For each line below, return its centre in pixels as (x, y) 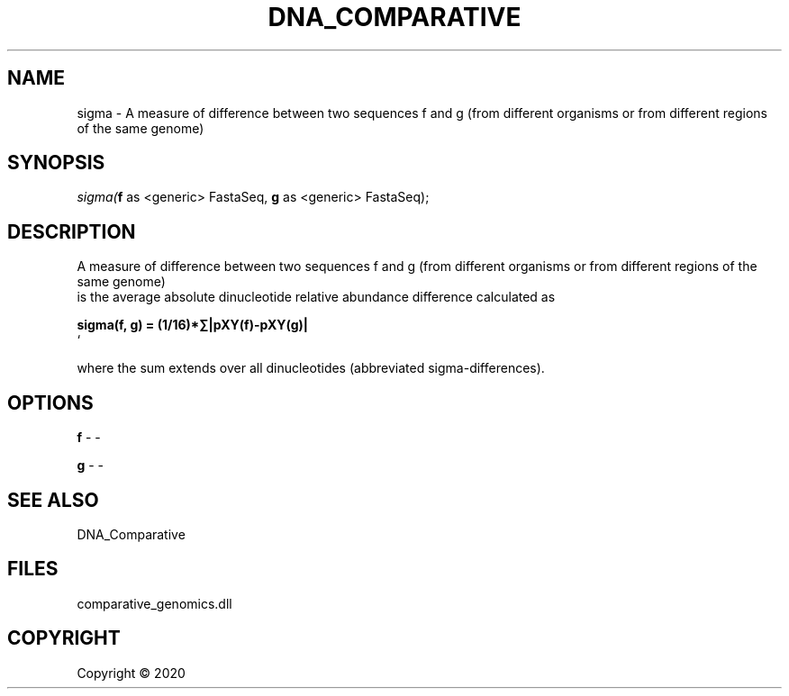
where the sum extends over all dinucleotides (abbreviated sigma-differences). (311, 368)
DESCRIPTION (72, 231)
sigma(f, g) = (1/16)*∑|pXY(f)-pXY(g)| (192, 325)
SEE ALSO (53, 500)
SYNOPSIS (56, 163)
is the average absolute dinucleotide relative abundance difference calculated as (316, 297)
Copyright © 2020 (131, 673)
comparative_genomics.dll (154, 603)
